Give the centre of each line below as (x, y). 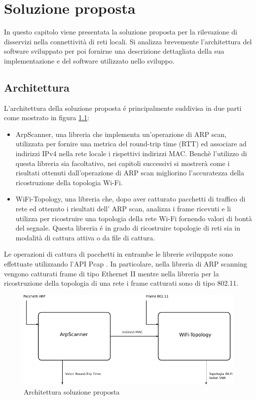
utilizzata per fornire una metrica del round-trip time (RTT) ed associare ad (131, 144)
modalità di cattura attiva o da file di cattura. (85, 237)
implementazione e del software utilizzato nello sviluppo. (89, 60)
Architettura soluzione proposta (72, 391)
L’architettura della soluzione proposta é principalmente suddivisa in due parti (123, 108)
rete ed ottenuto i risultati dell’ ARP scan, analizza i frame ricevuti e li (123, 209)
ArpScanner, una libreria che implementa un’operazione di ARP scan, (121, 134)
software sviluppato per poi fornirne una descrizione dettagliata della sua (114, 51)
